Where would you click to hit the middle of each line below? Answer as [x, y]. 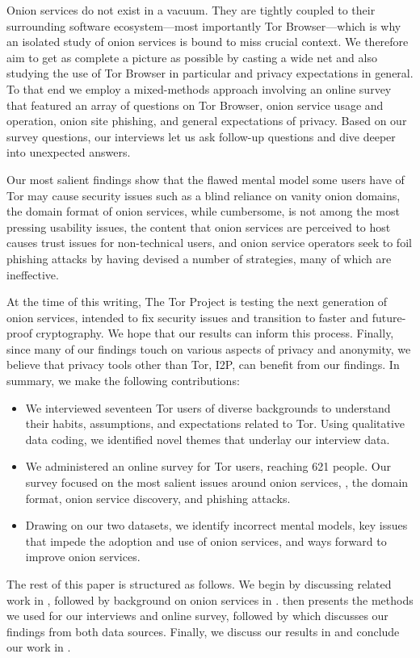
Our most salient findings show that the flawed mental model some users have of [206, 179]
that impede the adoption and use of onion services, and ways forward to [206, 541]
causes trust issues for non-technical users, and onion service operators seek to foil [209, 243]
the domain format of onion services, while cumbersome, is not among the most [203, 211]
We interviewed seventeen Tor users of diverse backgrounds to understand [208, 407]
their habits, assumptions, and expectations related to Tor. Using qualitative [215, 423]
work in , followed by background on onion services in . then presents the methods [210, 599]
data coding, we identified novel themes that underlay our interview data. [208, 439]
